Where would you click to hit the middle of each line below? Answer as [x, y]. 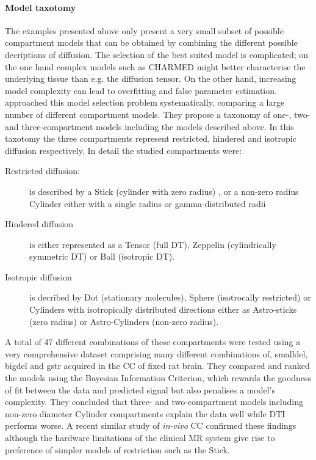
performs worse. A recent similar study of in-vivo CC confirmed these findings [151, 425]
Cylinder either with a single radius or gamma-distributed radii [148, 203]
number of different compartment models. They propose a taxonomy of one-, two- [158, 114]
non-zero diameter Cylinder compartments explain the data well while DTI [145, 413]
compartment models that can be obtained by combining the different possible [151, 42]
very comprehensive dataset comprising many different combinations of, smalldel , [156, 353]
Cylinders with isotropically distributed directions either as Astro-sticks [163, 309]
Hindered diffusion [39, 224]
